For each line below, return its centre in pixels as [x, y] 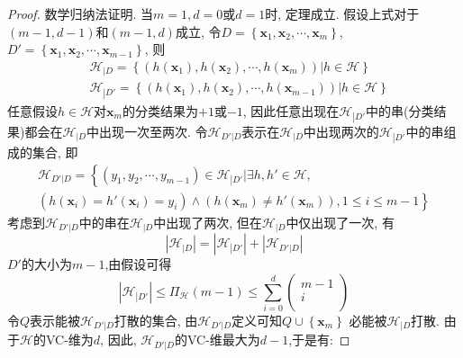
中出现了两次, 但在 [208, 222]
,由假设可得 [138, 264]
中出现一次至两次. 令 [147, 131]
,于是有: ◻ [319, 340]
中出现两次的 [341, 131]
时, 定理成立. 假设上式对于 [342, 13]
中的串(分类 [399, 110]
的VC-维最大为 [217, 340]
